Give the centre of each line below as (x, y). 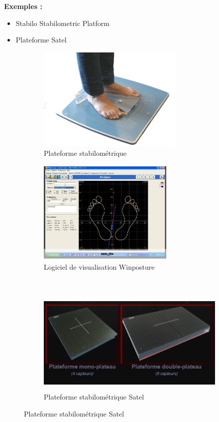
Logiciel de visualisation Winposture (99, 266)
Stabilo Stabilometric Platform (62, 23)
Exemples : (23, 6)
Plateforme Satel (41, 40)
